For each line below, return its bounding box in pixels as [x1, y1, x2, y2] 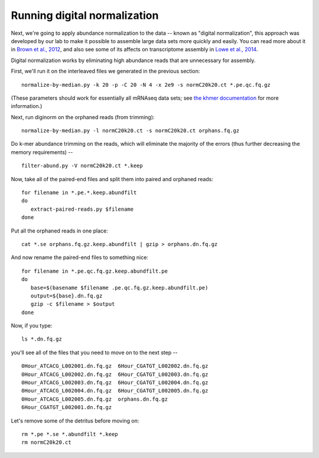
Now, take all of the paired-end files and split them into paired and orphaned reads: [11, 175, 214, 182]
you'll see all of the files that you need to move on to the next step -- [11, 349, 178, 356]
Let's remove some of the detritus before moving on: [11, 417, 139, 424]
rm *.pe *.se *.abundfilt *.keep [21, 431, 118, 437]
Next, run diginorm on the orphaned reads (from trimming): [11, 113, 155, 120]
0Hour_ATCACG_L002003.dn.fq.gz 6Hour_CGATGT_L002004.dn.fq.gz [21, 380, 209, 386]
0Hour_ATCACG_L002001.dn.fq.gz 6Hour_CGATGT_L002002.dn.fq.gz [21, 363, 209, 369]
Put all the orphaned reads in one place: [11, 227, 109, 234]
